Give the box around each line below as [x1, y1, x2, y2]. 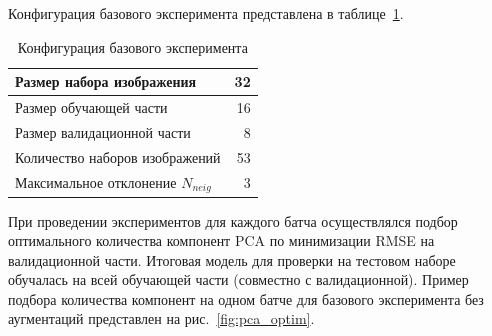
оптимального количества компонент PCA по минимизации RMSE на [8, 230, 435, 251]
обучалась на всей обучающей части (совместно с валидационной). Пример [8, 269, 469, 290]
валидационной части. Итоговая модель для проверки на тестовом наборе [8, 249, 456, 270]
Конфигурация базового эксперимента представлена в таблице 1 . [8, 3, 404, 23]
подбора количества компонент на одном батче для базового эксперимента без [8, 288, 484, 309]
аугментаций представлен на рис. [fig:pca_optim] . [8, 308, 315, 329]
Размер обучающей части [15, 97, 168, 118]
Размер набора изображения [15, 71, 197, 92]
